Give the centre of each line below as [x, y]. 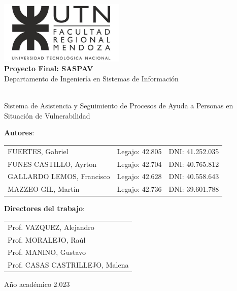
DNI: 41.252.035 [194, 151]
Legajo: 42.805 [139, 151]
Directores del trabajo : [44, 208]
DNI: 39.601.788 [194, 189]
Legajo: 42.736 [139, 189]
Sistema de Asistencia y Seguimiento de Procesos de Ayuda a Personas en [119, 106]
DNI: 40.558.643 [194, 176]
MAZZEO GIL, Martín [44, 189]
